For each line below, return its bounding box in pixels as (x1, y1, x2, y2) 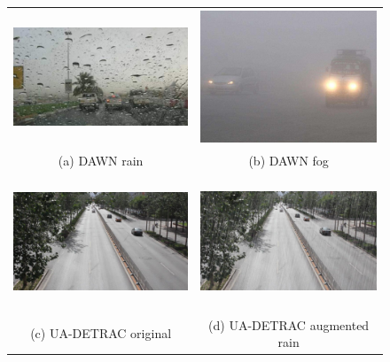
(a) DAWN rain (58, 150, 144, 169)
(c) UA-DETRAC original (30, 324, 172, 343)
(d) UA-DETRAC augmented (208, 315, 370, 334)
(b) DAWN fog (248, 150, 329, 169)
